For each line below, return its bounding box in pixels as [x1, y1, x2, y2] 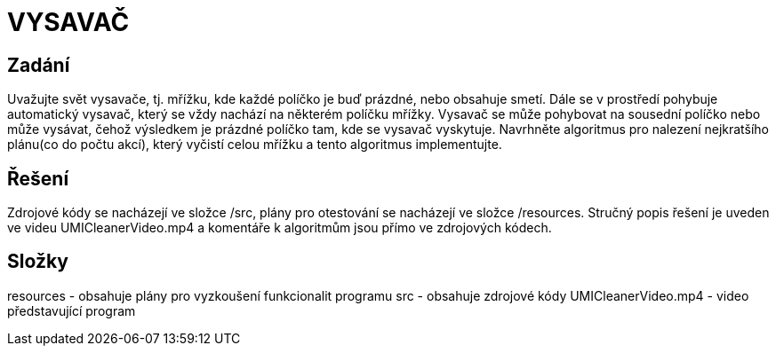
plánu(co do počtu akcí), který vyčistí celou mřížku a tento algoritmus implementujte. [7, 137, 502, 153]
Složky [7, 250, 68, 273]
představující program [7, 302, 136, 318]
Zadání [7, 53, 70, 76]
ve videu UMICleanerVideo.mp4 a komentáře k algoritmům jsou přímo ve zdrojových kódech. [7, 220, 552, 236]
